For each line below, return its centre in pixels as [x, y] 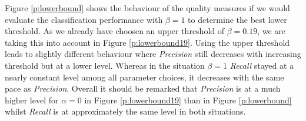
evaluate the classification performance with [84, 19]
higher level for [32, 100]
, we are [272, 31]
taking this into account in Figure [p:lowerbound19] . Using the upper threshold [147, 42]
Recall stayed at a [262, 65]
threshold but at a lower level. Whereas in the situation [105, 65]
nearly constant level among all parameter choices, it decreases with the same [144, 77]
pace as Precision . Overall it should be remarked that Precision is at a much [143, 88]
